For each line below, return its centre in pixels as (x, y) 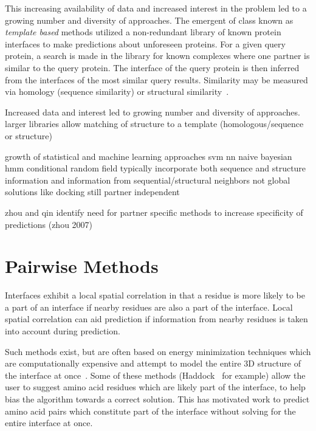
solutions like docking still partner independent (92, 192)
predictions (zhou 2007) (49, 224)
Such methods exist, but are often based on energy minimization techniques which (158, 351)
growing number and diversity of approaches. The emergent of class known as (149, 20)
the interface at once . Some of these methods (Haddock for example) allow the (155, 375)
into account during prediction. (63, 331)
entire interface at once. (49, 423)
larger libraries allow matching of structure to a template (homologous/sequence (154, 124)
